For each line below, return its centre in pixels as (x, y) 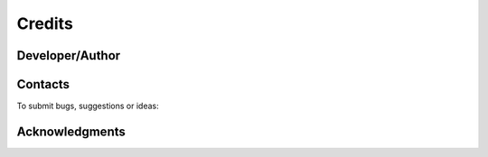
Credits (45, 23)
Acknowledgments (71, 131)
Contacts (43, 84)
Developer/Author (69, 55)
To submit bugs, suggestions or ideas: (88, 106)
